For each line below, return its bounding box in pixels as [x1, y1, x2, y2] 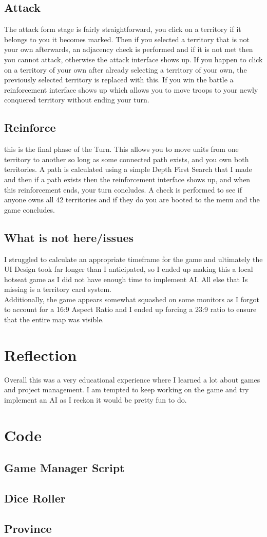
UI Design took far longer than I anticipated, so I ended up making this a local [4, 264, 253, 274]
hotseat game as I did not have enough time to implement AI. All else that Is [4, 273, 248, 284]
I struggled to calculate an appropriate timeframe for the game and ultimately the [4, 253, 263, 264]
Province [4, 520, 52, 536]
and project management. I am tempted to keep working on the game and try [4, 384, 249, 395]
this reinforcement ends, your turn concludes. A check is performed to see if [4, 184, 242, 195]
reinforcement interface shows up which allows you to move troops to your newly [4, 84, 258, 95]
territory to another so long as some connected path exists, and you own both [4, 153, 249, 164]
